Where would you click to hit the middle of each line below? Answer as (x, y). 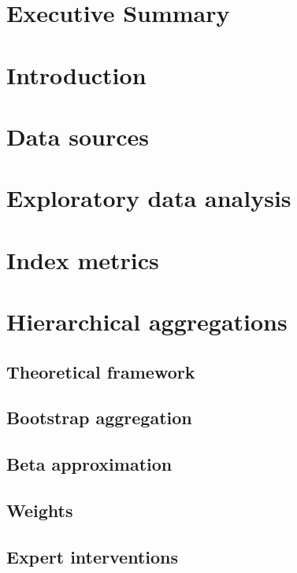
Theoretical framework (101, 371)
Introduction (76, 74)
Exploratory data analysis (149, 198)
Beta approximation (89, 464)
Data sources (78, 136)
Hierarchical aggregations (147, 322)
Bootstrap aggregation (99, 418)
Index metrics (83, 259)
